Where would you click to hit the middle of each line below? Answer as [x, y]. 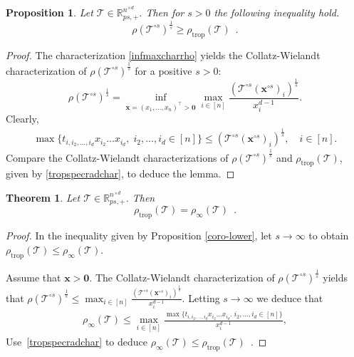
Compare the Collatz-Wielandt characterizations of [117, 157]
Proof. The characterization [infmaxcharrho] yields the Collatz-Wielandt [163, 55]
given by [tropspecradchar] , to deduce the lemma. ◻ [120, 174]
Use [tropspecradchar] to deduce [77, 341]
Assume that [33, 277]
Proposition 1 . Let [50, 12]
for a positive [163, 70]
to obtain [329, 236]
